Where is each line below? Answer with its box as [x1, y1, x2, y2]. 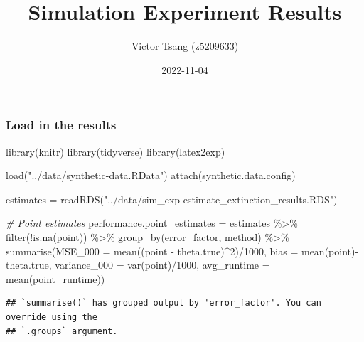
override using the [6, 311, 97, 322]
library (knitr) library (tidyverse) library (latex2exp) [6, 144, 225, 159]
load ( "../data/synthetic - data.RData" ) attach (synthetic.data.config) [6, 168, 296, 183]
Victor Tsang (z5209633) [131, 38, 239, 53]
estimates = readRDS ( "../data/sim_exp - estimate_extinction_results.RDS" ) [6, 191, 338, 206]
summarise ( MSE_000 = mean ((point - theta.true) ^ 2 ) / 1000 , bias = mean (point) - [6, 243, 359, 258]
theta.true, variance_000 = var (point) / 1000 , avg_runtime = [6, 257, 270, 272]
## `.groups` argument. [6, 326, 118, 336]
